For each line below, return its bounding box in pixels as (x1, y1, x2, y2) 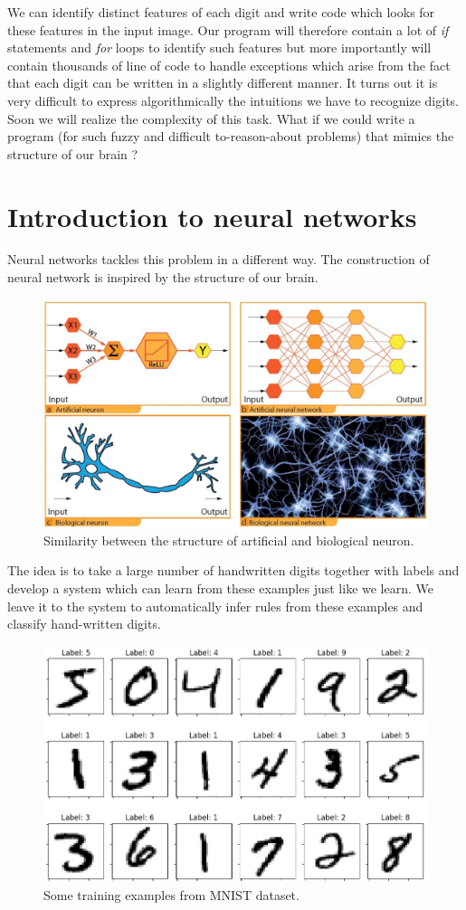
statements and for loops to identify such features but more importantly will (7, 38, 432, 57)
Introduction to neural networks (7, 197, 417, 234)
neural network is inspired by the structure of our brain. (7, 268, 319, 287)
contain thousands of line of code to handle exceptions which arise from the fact (7, 55, 451, 74)
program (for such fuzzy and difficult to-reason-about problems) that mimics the (7, 127, 454, 146)
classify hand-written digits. (7, 614, 161, 633)
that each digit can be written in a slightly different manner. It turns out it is (7, 73, 438, 92)
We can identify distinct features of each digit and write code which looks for (7, 3, 435, 21)
